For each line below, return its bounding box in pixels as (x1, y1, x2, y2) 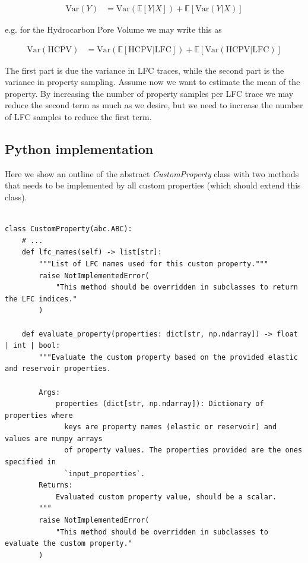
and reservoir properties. (5, 364, 111, 373)
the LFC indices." (5, 294, 77, 303)
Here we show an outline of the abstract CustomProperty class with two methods (5, 167, 299, 180)
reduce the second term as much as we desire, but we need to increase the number (5, 99, 303, 111)
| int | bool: (5, 341, 61, 350)
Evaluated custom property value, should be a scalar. (55, 492, 277, 501)
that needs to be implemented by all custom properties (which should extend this (5, 179, 301, 191)
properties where (5, 411, 73, 420)
